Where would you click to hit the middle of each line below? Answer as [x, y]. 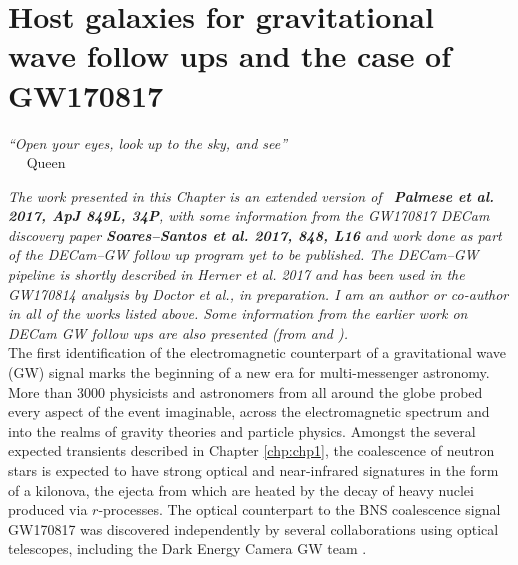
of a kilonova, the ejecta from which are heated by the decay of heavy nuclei [241, 489]
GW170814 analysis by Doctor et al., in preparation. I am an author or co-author [258, 293]
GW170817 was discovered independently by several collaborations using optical [253, 528]
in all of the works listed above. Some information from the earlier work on [238, 313]
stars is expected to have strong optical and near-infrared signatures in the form [253, 470]
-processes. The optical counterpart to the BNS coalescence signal [299, 509]
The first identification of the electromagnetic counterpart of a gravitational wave [257, 352]
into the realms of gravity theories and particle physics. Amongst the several [242, 430]
